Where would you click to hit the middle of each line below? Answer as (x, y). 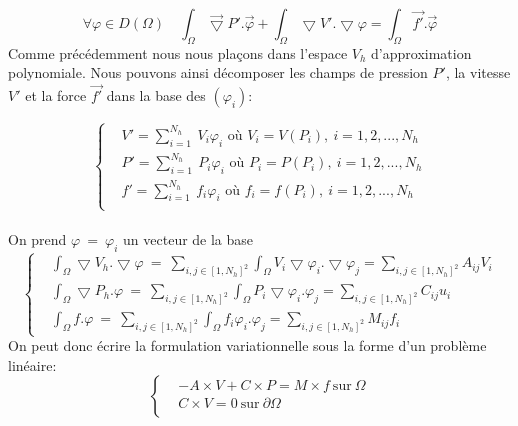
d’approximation (421, 52)
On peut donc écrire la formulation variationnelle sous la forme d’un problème (247, 345)
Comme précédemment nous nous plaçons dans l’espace (178, 52)
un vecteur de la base (188, 239)
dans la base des (156, 95)
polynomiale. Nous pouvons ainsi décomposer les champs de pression (218, 72)
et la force (56, 95)
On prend (37, 239)
